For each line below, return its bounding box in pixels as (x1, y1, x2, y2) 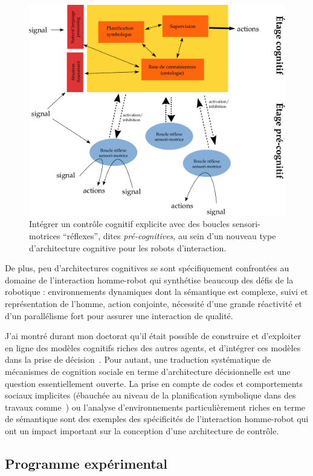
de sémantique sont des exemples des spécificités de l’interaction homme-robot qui (5, 412, 309, 425)
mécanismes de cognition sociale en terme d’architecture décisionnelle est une (5, 365, 291, 377)
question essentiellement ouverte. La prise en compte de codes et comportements (5, 377, 303, 389)
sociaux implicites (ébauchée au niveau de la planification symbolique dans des (5, 389, 296, 402)
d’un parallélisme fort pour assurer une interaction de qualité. (5, 309, 233, 322)
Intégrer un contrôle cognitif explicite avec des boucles (29, 217, 230, 230)
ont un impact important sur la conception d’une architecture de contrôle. (5, 424, 279, 437)
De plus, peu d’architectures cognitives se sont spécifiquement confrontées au (5, 262, 289, 274)
